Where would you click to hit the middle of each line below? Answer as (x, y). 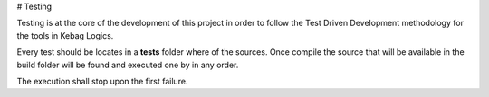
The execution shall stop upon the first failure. (102, 81)
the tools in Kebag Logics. (65, 35)
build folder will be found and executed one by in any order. (128, 65)
